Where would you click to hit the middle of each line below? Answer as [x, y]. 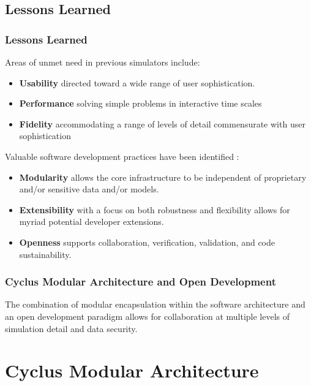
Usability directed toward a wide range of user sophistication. [137, 82]
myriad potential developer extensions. [92, 221]
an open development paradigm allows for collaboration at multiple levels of [148, 316]
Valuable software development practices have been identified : [122, 156]
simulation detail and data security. [71, 328]
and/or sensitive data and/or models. [89, 189]
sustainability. [45, 254]
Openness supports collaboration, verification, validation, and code [147, 242]
